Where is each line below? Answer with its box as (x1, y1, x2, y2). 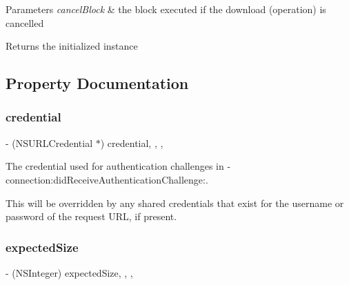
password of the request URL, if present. (6, 209, 177, 224)
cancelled (6, 15, 44, 30)
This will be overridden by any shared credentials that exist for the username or (6, 195, 344, 210)
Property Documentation (6, 72, 189, 94)
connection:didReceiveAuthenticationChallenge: (6, 172, 206, 186)
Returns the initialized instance (6, 39, 138, 53)
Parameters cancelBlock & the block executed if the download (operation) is (6, 2, 326, 16)
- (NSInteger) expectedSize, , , (6, 265, 133, 279)
